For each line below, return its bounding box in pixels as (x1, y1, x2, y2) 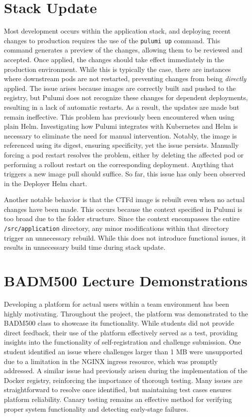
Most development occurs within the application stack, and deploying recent (4, 26, 231, 36)
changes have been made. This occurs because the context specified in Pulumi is (4, 204, 242, 214)
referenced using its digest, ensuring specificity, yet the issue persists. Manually (4, 140, 239, 150)
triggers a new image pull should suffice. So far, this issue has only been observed (4, 169, 246, 179)
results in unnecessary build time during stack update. (4, 242, 166, 252)
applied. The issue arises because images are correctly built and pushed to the (4, 83, 236, 93)
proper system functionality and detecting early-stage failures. (4, 403, 188, 414)
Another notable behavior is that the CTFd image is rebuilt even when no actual (4, 194, 245, 205)
